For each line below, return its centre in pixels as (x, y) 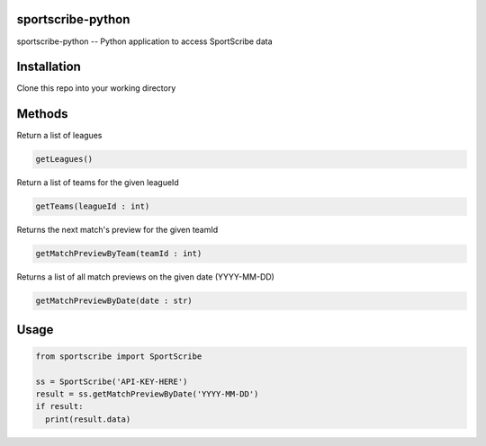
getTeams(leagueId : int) (93, 206)
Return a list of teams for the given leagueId (98, 183)
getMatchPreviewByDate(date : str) (114, 301)
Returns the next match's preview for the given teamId (117, 230)
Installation (49, 67)
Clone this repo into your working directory (96, 88)
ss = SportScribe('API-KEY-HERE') (112, 381)
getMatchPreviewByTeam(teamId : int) (119, 254)
